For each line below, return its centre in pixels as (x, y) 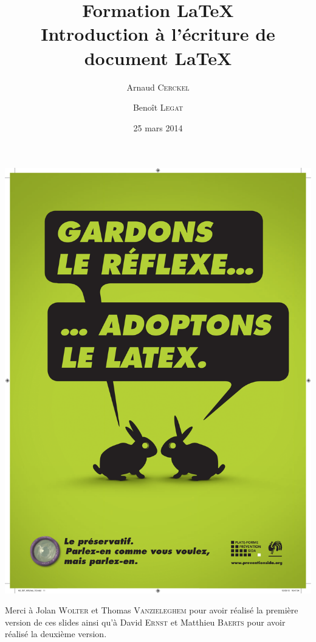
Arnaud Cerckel (158, 87)
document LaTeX (158, 57)
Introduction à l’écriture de (158, 34)
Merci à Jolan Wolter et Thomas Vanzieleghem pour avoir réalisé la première (152, 610)
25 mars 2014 (158, 127)
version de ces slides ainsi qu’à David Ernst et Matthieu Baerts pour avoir (145, 622)
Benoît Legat (158, 107)
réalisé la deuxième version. (56, 634)
